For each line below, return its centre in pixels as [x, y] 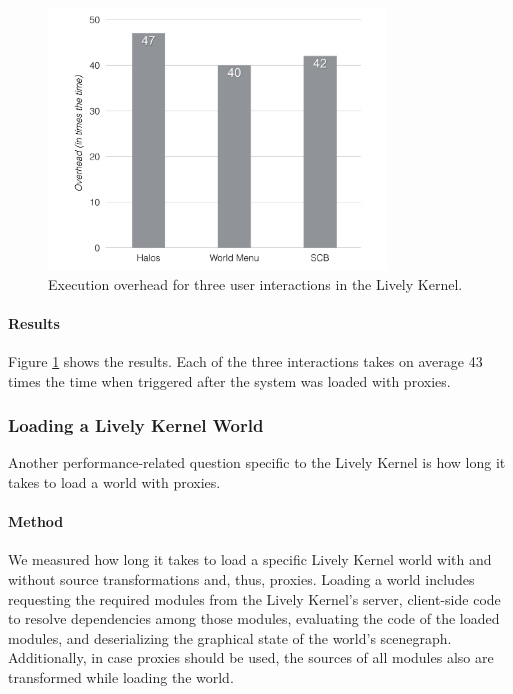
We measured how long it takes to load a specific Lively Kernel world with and [250, 559]
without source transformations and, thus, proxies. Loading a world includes [241, 578]
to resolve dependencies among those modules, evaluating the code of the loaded [254, 618]
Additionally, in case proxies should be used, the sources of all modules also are [251, 657]
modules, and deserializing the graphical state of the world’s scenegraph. [230, 637]
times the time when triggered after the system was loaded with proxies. [229, 380]
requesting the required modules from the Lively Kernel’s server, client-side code [254, 598]
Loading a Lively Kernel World [136, 425]
